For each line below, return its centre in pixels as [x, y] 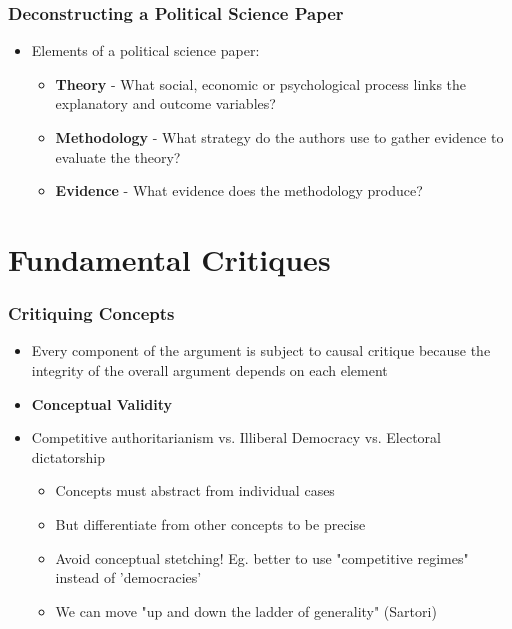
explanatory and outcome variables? [165, 103]
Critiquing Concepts [91, 313]
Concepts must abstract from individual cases [195, 490]
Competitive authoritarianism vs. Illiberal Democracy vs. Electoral [236, 437]
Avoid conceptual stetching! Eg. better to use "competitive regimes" [262, 557]
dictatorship [68, 456]
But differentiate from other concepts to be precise [210, 523]
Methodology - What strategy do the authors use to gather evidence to [279, 137]
